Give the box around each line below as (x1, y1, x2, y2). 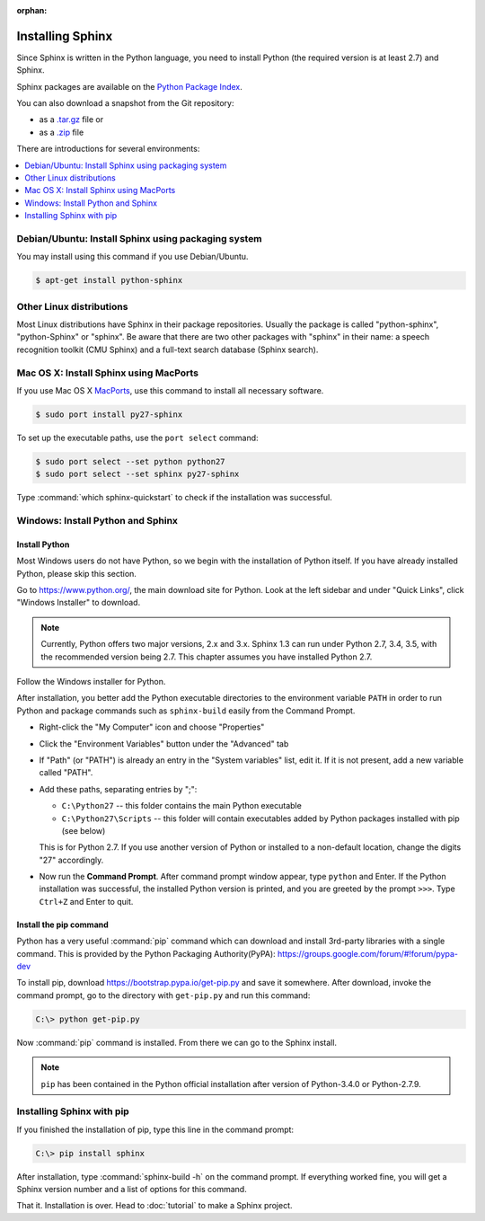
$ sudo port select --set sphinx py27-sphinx (35, 469, 240, 480)
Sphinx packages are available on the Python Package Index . (16, 81, 242, 92)
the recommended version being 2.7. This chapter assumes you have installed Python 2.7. (40, 651, 373, 662)
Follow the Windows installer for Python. (16, 677, 166, 686)
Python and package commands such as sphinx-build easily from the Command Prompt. (16, 705, 356, 716)
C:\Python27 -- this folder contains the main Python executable (61, 801, 303, 811)
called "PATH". (39, 767, 93, 778)
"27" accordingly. (39, 854, 104, 865)
